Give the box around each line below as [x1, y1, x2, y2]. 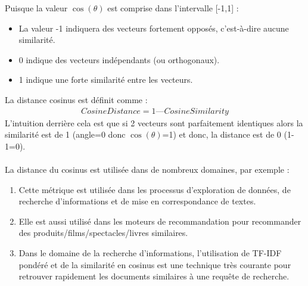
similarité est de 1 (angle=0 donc [5, 128, 126, 141]
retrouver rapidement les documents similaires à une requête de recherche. [18, 270, 290, 282]
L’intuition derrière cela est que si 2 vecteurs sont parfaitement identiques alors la [5, 116, 303, 129]
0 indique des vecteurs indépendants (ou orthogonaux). [18, 53, 220, 66]
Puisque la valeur [5, 2, 68, 14]
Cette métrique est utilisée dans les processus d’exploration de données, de [18, 183, 291, 195]
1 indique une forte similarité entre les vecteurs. [18, 73, 193, 86]
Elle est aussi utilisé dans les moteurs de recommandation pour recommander [18, 214, 301, 227]
